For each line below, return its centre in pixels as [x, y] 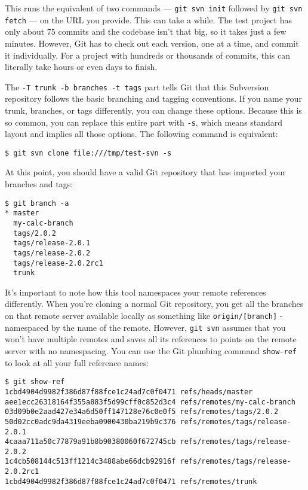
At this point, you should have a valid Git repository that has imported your [145, 172]
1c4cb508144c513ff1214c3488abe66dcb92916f [90, 462]
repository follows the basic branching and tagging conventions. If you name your [153, 98]
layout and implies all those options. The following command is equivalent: [141, 134]
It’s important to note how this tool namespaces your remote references [135, 292]
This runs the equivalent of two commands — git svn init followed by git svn [154, 8]
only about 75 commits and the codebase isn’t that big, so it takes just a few [146, 31]
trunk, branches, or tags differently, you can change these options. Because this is [153, 110]
